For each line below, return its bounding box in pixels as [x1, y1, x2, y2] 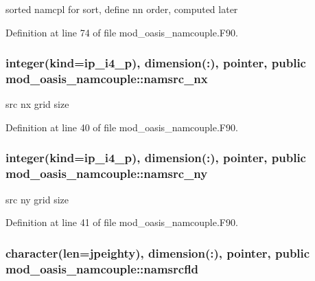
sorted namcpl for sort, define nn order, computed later [5, 2, 238, 16]
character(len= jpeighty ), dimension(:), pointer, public [5, 244, 310, 261]
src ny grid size [5, 192, 69, 206]
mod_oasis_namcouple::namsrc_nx [5, 70, 208, 87]
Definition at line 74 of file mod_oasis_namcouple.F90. [5, 25, 238, 39]
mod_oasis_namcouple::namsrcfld [5, 260, 199, 277]
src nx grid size [5, 97, 69, 111]
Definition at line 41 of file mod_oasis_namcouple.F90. [5, 215, 238, 229]
